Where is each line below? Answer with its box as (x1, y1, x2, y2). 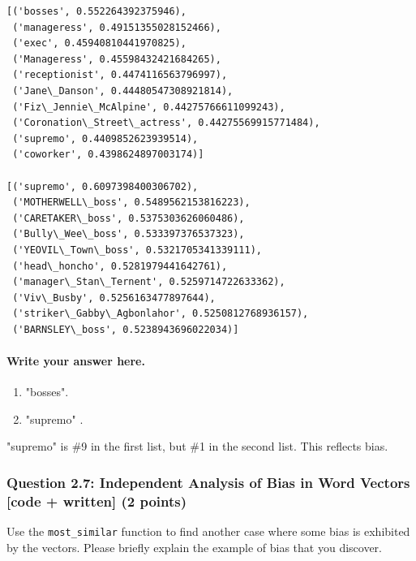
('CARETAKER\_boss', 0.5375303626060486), (12, 212, 245, 224)
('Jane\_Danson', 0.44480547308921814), (12, 84, 234, 97)
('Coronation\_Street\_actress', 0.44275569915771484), (12, 117, 320, 129)
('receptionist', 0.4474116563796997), (12, 69, 228, 81)
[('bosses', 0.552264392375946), (6, 6, 187, 17)
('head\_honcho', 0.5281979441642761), (12, 260, 228, 272)
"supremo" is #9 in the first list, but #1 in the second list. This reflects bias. (6, 438, 388, 455)
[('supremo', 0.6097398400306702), (6, 180, 199, 192)
